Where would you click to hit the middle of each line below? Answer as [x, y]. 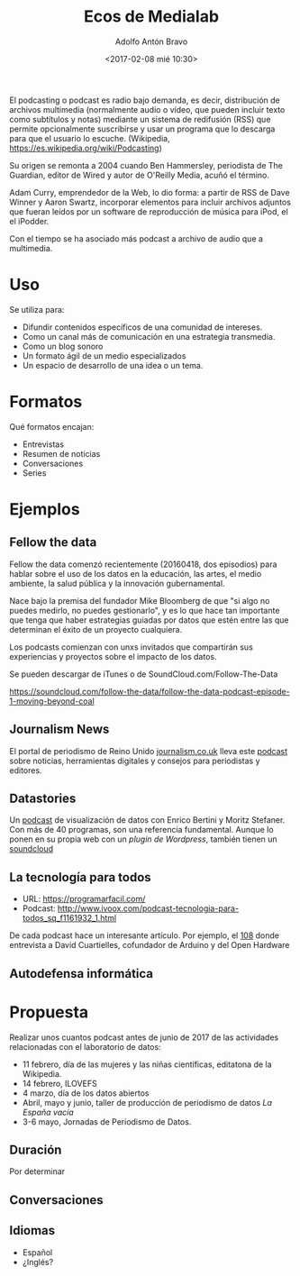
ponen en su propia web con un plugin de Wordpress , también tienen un [143, 839]
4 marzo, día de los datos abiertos [86, 1093]
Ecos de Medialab [151, 17]
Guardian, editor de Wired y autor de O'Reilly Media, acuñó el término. [140, 175]
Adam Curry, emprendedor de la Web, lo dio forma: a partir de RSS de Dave [150, 192]
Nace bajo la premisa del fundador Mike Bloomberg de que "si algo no [140, 600]
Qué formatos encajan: [52, 426]
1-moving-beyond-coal [52, 701]
